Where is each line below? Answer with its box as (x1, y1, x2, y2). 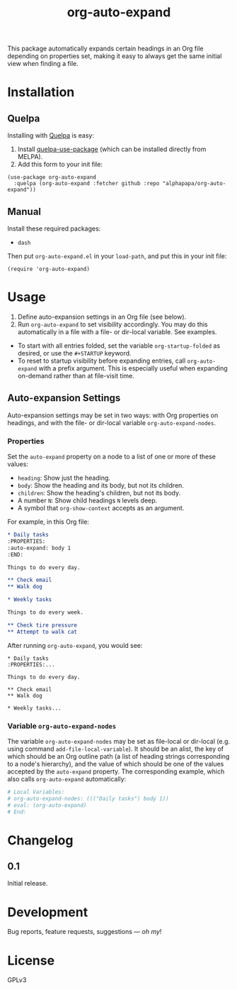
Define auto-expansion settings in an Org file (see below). (17, 312, 187, 321)
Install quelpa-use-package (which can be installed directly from (17, 145, 207, 153)
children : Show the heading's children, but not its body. (17, 489, 181, 497)
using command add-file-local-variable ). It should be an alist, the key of (7, 744, 224, 753)
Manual (7, 205, 41, 217)
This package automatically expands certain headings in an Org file (7, 44, 204, 53)
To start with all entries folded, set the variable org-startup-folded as (17, 341, 221, 350)
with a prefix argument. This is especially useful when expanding (38, 363, 228, 373)
